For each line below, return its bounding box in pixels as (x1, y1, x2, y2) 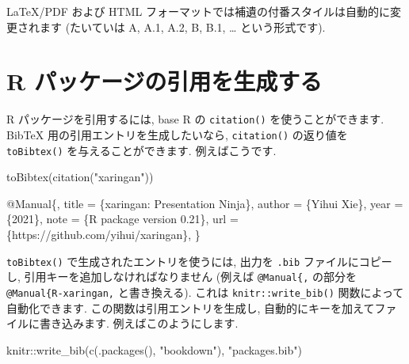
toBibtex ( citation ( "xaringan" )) (6, 169, 154, 185)
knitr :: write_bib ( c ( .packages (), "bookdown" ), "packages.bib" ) (6, 341, 302, 358)
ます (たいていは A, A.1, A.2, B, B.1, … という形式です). (39, 18, 326, 35)
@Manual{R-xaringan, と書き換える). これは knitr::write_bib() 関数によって (6, 283, 404, 300)
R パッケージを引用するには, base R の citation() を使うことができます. (6, 111, 384, 127)
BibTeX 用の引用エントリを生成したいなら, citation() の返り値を (6, 126, 348, 142)
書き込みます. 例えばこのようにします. (39, 315, 239, 332)
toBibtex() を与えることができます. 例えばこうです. (6, 142, 277, 158)
